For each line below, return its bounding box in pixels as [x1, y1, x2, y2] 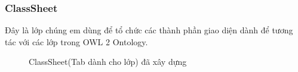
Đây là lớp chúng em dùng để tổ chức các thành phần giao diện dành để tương [5, 24, 293, 36]
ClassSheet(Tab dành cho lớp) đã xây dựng [29, 55, 187, 68]
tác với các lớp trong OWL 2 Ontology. [5, 35, 148, 48]
